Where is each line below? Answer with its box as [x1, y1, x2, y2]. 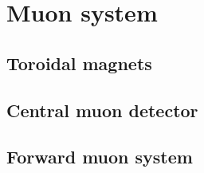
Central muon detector [6, 97, 198, 122]
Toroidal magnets [6, 50, 152, 75]
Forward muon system [6, 144, 193, 169]
